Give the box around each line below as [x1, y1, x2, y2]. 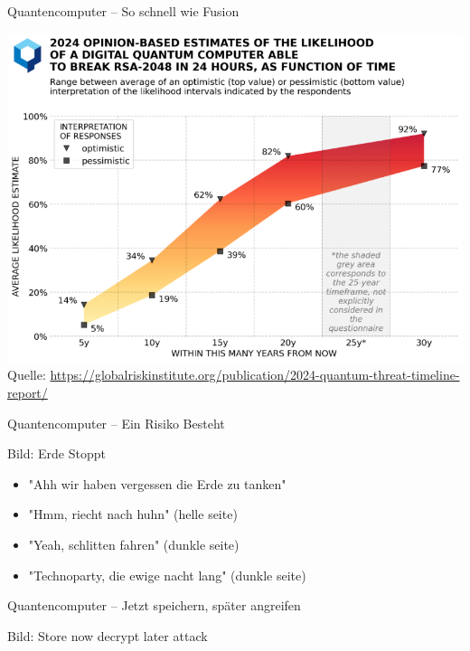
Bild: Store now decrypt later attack [7, 626, 208, 645]
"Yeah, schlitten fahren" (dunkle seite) [28, 534, 240, 553]
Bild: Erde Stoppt [7, 444, 106, 463]
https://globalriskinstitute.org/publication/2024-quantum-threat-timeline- [50, 365, 460, 384]
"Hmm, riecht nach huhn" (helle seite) [28, 505, 238, 524]
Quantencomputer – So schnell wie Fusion [7, 2, 240, 20]
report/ [7, 383, 48, 402]
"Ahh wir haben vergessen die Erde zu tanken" [28, 474, 287, 493]
